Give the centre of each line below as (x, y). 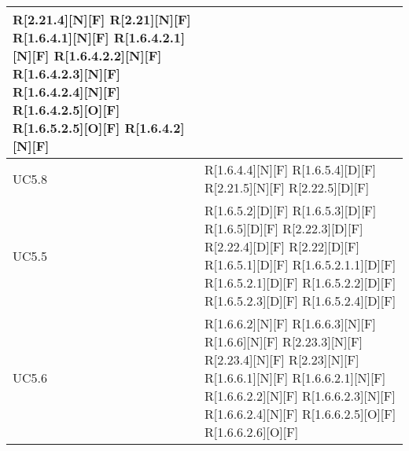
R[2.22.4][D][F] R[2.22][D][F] (282, 246)
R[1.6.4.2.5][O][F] (66, 110)
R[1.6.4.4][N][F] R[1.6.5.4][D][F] (290, 169)
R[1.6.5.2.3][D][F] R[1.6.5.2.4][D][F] (300, 301)
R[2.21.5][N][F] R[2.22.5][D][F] (287, 187)
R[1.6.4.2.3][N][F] (66, 73)
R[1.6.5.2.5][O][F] (66, 128)
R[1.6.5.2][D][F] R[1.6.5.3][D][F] (290, 210)
